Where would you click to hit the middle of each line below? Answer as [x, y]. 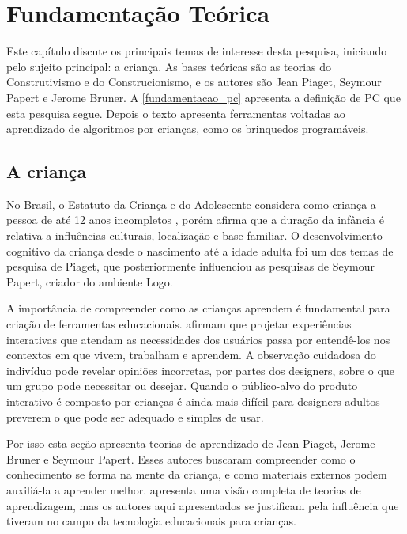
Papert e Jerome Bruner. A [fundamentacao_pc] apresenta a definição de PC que [203, 97]
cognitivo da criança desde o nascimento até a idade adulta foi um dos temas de [200, 250]
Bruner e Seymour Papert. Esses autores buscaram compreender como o [181, 458]
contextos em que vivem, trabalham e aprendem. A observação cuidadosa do [191, 355]
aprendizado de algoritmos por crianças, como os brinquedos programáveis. [188, 129]
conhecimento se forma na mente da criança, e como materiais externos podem [197, 474]
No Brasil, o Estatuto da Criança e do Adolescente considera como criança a [191, 204]
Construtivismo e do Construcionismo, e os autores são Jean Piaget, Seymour [194, 82]
